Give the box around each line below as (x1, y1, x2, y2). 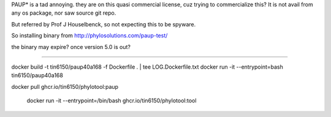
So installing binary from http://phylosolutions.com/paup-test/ (11, 32, 168, 39)
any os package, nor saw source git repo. (11, 9, 116, 17)
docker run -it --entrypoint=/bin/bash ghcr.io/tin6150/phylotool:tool (26, 97, 197, 104)
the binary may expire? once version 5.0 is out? (11, 43, 131, 50)
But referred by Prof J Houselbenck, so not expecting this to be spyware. (11, 20, 196, 28)
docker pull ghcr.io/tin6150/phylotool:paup (11, 83, 119, 90)
